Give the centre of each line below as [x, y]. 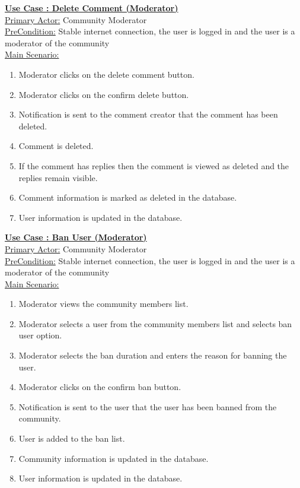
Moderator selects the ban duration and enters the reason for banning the [153, 355]
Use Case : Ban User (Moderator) [76, 237]
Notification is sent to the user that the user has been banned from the [148, 406]
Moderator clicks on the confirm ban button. [100, 387]
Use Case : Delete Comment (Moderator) [92, 8]
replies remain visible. [58, 177]
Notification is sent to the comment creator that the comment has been [148, 114]
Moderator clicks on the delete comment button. [106, 74]
